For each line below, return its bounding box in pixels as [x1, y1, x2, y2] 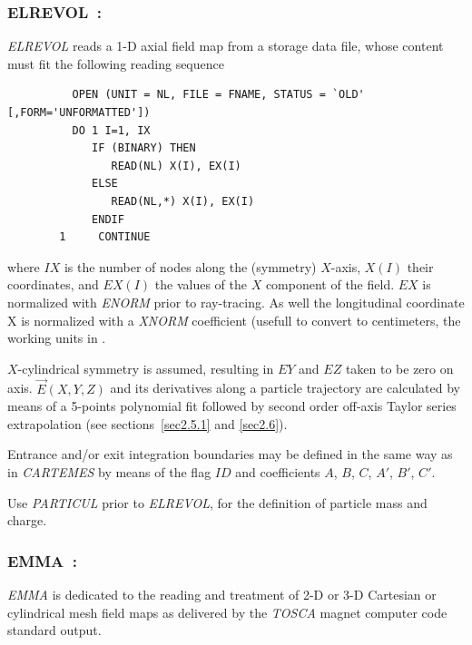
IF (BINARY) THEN [92, 142, 196, 155]
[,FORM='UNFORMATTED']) [7, 106, 151, 119]
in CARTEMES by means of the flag [7, 462, 211, 481]
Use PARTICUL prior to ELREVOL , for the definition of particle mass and [7, 493, 428, 512]
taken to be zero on [345, 358, 454, 377]
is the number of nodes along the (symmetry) [64, 257, 317, 276]
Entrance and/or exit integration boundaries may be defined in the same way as [7, 445, 453, 464]
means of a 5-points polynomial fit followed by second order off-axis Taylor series [7, 396, 457, 415]
